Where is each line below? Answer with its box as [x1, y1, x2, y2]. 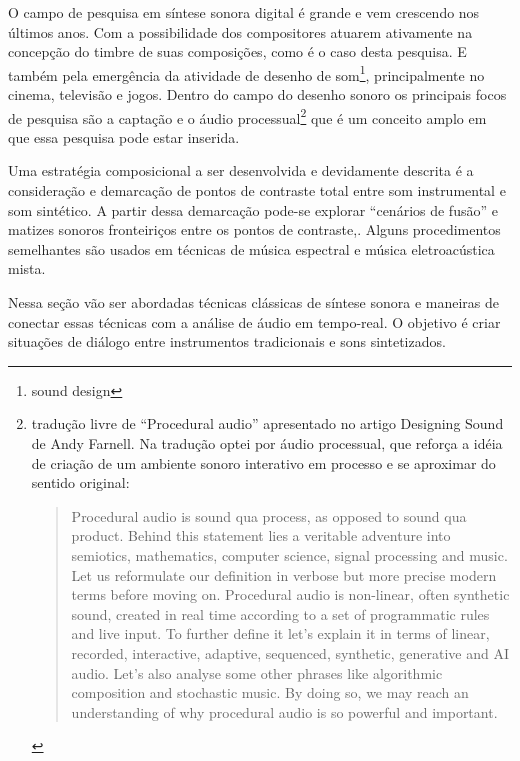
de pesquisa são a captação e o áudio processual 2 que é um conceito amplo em [8, 104, 487, 128]
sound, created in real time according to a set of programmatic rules [71, 603, 490, 624]
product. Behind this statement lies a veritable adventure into [71, 525, 451, 546]
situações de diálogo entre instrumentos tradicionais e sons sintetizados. [8, 331, 446, 352]
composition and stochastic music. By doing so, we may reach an [71, 682, 469, 703]
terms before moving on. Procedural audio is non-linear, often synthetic [71, 584, 510, 605]
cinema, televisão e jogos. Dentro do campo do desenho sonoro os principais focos [8, 84, 507, 105]
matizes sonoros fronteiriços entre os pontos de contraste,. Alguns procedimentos [8, 219, 501, 240]
